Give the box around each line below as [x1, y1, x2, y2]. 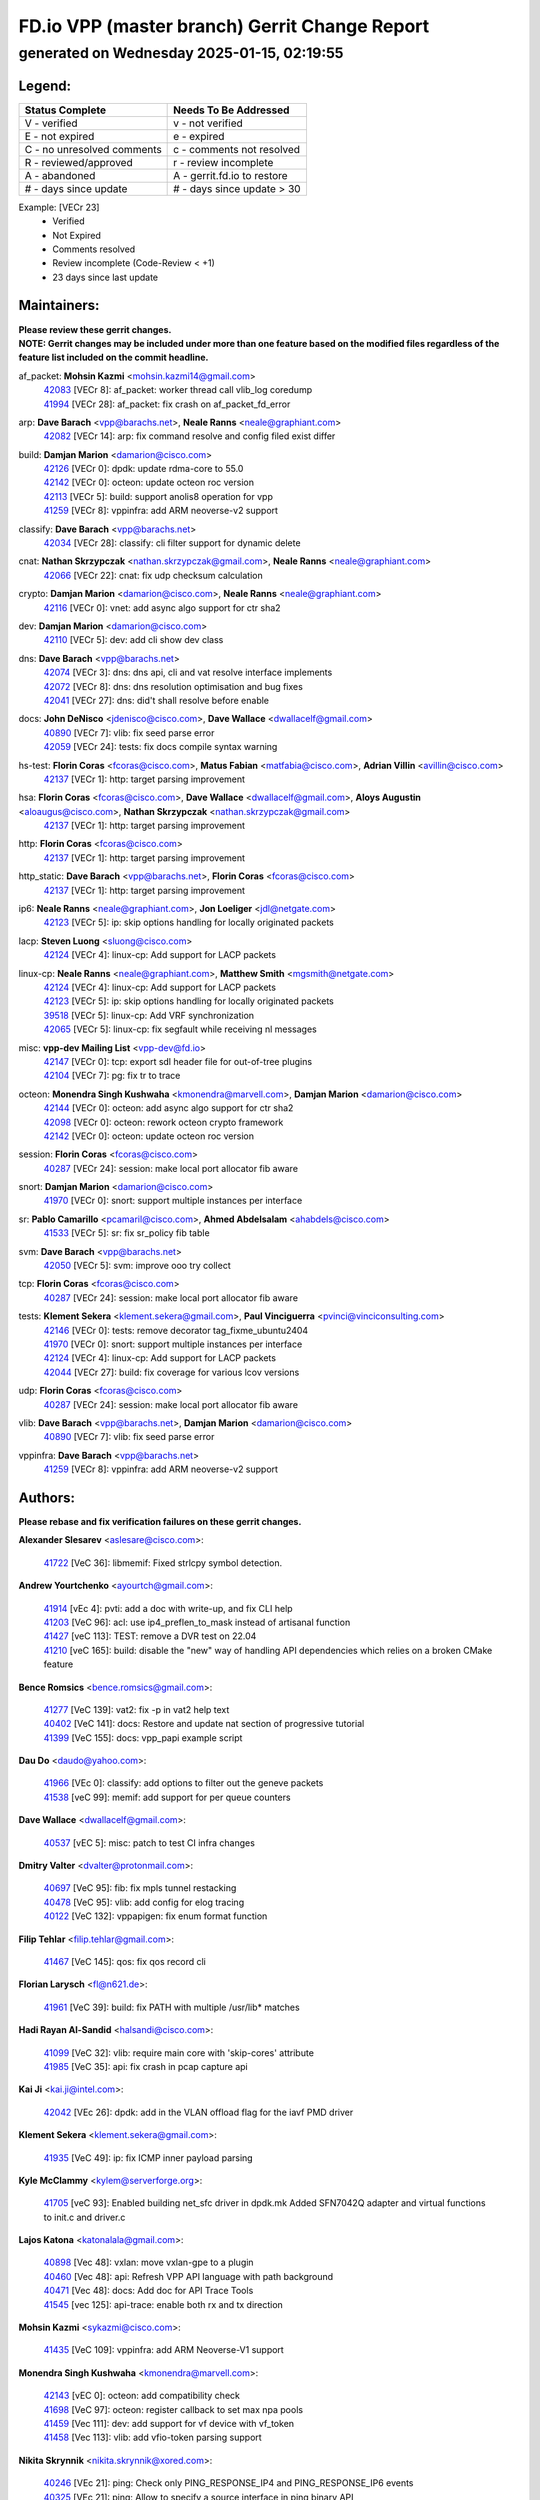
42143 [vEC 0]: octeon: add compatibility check [43, 2390, 240, 2402]
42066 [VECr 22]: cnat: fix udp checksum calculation [43, 569, 264, 581]
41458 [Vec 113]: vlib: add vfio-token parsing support [43, 2431, 262, 2444]
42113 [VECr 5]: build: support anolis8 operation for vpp [43, 490, 274, 502]
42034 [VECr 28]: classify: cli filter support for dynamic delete [43, 537, 301, 549]
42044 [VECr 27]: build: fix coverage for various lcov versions [43, 1366, 300, 1378]
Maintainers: [18, 297, 100, 314]
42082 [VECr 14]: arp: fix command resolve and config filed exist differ [43, 430, 336, 442]
